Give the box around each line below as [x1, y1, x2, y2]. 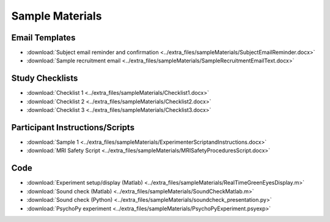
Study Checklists [11, 73, 78, 84]
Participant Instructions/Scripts [11, 122, 134, 133]
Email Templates [11, 32, 76, 43]
